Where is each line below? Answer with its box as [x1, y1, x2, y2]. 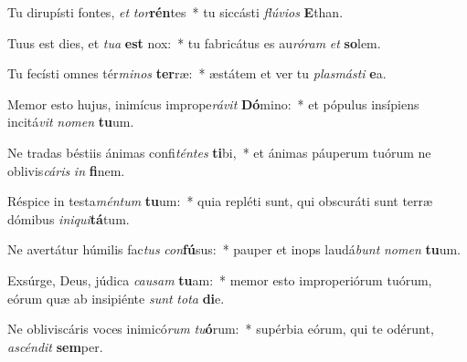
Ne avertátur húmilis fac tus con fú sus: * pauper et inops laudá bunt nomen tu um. [7, 240, 462, 259]
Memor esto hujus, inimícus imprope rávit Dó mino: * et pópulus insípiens [7, 94, 419, 113]
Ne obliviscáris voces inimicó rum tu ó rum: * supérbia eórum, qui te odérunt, [7, 319, 434, 338]
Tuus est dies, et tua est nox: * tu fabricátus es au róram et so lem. [7, 33, 381, 52]
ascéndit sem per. [7, 336, 103, 356]
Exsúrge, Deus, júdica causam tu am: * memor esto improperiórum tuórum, [7, 270, 432, 289]
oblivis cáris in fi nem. [7, 160, 125, 180]
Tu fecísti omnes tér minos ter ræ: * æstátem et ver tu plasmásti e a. [7, 64, 387, 83]
